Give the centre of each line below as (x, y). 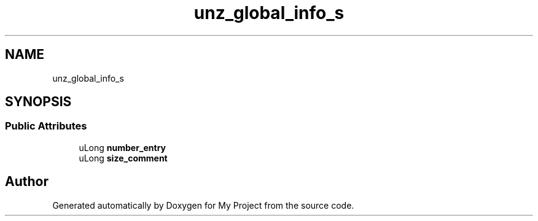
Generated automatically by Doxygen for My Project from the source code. (203, 205)
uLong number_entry (123, 147)
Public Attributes (46, 126)
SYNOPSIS (38, 102)
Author (27, 182)
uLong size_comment (123, 158)
